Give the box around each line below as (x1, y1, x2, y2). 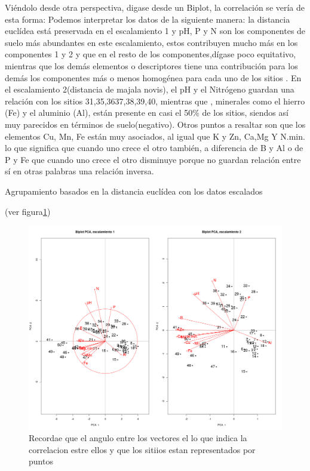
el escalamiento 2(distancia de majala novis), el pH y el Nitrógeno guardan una (5, 83, 294, 96)
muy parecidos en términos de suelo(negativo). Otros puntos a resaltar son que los (5, 118, 306, 130)
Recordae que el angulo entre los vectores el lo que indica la (29, 432, 247, 444)
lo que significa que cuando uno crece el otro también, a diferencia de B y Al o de (5, 141, 303, 154)
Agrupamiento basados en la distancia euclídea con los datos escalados (5, 184, 263, 197)
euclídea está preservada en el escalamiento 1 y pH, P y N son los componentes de (5, 24, 306, 37)
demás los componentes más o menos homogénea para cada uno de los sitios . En (5, 71, 302, 84)
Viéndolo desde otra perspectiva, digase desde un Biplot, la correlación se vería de (5, 1, 305, 13)
